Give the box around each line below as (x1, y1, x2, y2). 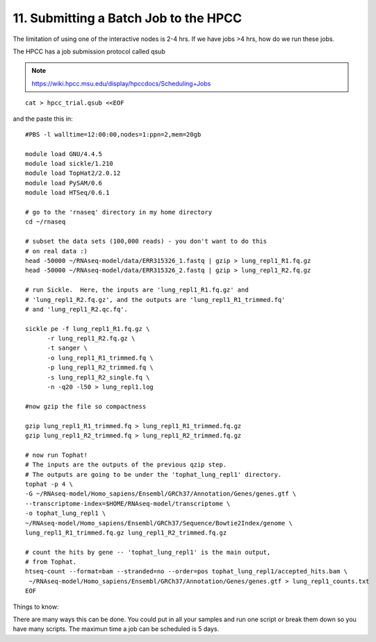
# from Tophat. (25, 558, 77, 566)
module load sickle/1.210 (25, 160, 114, 168)
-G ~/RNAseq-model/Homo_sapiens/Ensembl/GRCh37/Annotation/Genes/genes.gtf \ (25, 490, 297, 498)
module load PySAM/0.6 (25, 179, 103, 187)
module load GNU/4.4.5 (25, 150, 103, 158)
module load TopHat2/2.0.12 (25, 169, 121, 177)
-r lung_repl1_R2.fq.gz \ (47, 335, 136, 343)
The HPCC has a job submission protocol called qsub (13, 47, 166, 56)
